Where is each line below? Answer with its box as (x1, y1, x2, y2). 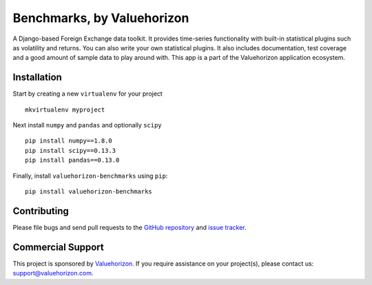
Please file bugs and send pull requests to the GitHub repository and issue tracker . (12, 223, 247, 231)
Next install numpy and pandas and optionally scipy (12, 121, 162, 129)
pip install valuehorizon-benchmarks (25, 187, 153, 196)
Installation (12, 72, 62, 83)
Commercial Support (12, 241, 105, 253)
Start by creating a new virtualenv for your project (12, 89, 163, 98)
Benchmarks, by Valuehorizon (12, 10, 189, 25)
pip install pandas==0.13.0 (25, 156, 120, 165)
